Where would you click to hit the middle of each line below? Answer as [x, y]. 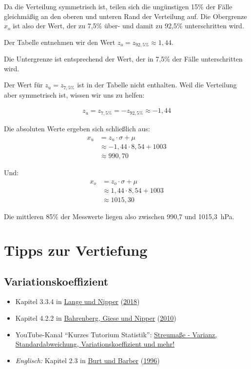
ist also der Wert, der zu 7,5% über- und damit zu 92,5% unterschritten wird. [128, 26]
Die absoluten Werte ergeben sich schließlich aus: [77, 128]
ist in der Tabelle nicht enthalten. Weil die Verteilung [157, 85]
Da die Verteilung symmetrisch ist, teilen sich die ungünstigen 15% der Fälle [118, 6]
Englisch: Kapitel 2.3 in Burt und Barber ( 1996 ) [87, 360]
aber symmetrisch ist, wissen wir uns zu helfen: [74, 94]
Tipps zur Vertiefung [76, 250]
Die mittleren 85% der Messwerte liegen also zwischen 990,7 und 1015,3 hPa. [119, 216]
